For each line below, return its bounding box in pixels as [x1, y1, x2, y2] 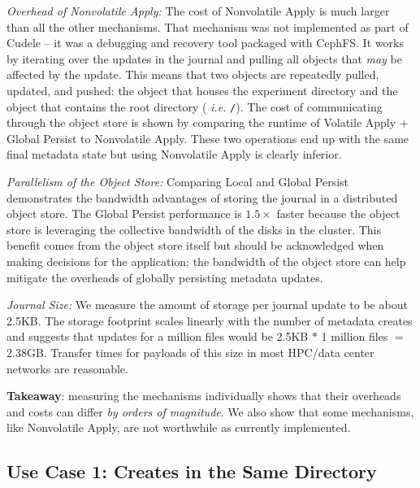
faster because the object [276, 205, 401, 222]
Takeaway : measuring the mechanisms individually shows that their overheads [6, 387, 401, 404]
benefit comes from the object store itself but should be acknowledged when [6, 237, 384, 254]
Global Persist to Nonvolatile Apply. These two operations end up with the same [6, 129, 409, 146]
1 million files [321, 328, 388, 345]
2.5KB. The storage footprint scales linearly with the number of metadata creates [6, 312, 413, 329]
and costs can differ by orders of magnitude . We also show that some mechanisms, [6, 403, 414, 420]
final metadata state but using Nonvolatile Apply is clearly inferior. [6, 146, 342, 163]
